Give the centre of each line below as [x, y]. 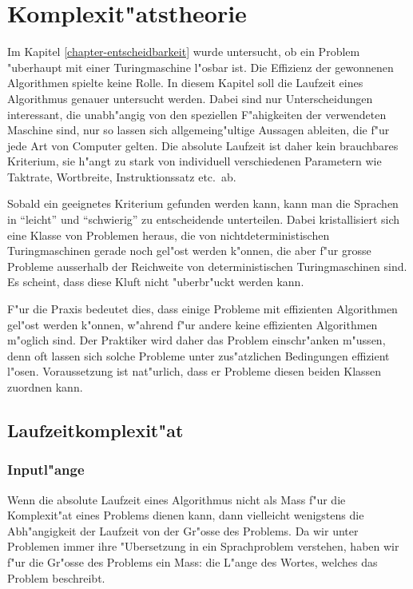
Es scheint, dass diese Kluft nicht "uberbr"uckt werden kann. [156, 282]
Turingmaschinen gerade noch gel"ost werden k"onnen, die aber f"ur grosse [189, 251]
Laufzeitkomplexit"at [95, 430]
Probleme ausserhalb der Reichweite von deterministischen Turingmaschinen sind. [207, 266]
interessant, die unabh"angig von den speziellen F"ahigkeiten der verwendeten [197, 114]
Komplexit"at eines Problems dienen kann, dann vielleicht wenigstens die [186, 515]
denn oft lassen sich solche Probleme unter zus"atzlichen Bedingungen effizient [199, 355]
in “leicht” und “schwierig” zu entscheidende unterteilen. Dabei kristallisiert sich [204, 219]
